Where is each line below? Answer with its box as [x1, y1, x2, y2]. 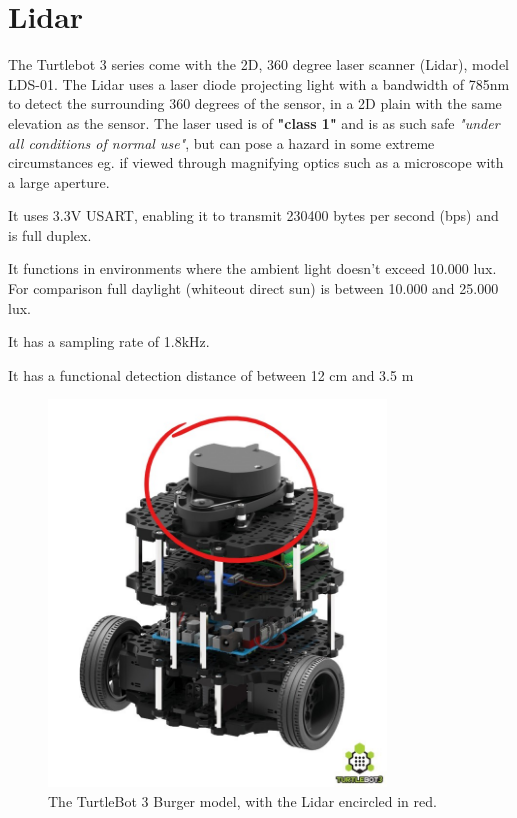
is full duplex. [8, 224, 92, 245]
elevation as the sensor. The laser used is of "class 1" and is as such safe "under [8, 112, 500, 133]
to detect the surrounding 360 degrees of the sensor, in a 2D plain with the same [8, 93, 502, 114]
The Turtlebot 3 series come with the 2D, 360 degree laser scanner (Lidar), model [8, 54, 509, 75]
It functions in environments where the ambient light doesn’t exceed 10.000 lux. [8, 258, 497, 279]
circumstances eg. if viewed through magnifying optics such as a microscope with [8, 152, 504, 173]
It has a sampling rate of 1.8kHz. [8, 331, 210, 352]
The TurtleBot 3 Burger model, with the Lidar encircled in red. [48, 790, 437, 811]
